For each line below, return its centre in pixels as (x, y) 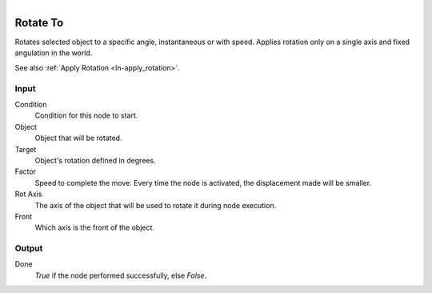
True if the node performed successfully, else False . (121, 275)
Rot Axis (28, 194)
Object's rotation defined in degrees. (95, 160)
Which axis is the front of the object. (95, 227)
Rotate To (39, 23)
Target (26, 149)
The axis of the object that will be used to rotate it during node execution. (156, 205)
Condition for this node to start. (86, 115)
